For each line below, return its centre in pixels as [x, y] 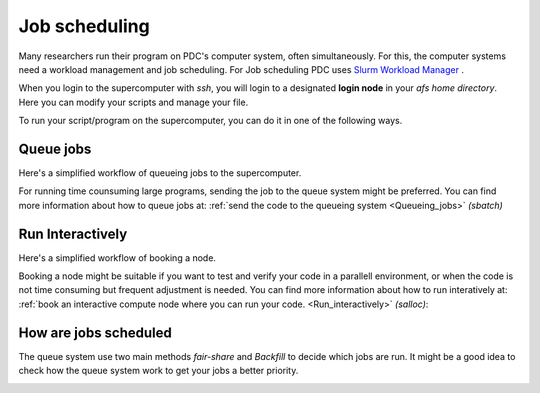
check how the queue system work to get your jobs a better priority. [158, 371]
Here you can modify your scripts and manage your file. [133, 102]
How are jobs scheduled [95, 332]
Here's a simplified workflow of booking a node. [117, 257]
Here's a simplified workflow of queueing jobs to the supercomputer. [160, 173]
